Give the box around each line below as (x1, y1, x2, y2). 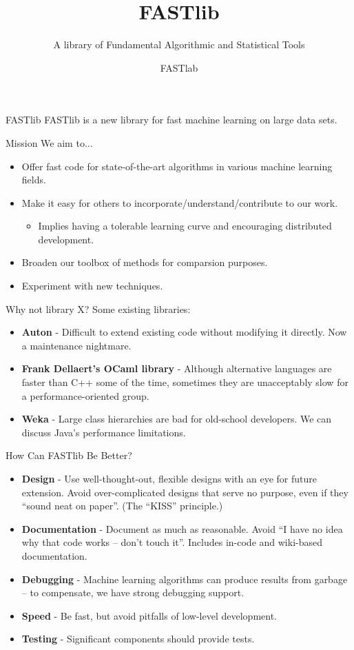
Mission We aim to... (6, 135, 93, 150)
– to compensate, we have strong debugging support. (21, 585, 244, 600)
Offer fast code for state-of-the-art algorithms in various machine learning (21, 159, 333, 173)
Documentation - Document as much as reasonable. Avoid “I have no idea (21, 521, 343, 536)
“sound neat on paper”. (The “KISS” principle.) (21, 498, 223, 513)
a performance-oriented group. (21, 388, 149, 403)
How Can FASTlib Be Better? (6, 448, 132, 463)
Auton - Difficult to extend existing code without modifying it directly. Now (21, 325, 347, 339)
